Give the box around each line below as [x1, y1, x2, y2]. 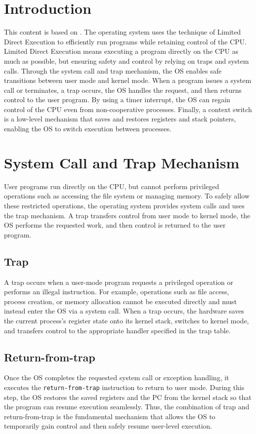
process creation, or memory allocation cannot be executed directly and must [4, 296, 237, 306]
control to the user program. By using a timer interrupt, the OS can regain [4, 94, 230, 105]
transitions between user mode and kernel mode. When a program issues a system [4, 75, 252, 85]
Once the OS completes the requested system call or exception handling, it [4, 372, 229, 383]
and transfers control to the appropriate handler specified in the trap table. [4, 325, 231, 335]
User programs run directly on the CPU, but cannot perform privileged [4, 181, 220, 191]
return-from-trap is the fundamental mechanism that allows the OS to [4, 411, 216, 421]
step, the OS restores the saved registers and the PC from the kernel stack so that [4, 392, 252, 402]
